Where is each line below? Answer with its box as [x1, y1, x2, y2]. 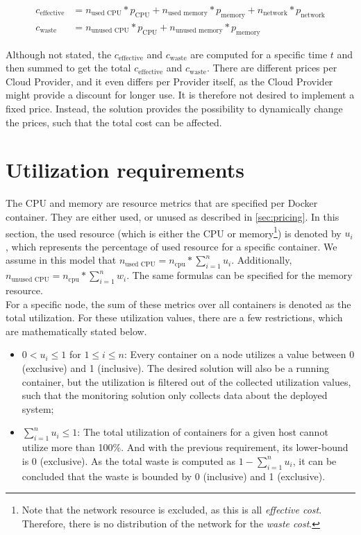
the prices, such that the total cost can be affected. [6, 114, 222, 129]
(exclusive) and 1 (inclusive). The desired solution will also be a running [22, 360, 330, 375]
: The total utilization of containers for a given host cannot [77, 425, 328, 439]
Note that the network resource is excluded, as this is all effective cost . [22, 502, 322, 517]
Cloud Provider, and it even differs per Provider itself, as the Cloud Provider [6, 74, 333, 88]
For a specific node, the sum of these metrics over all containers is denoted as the [6, 296, 351, 311]
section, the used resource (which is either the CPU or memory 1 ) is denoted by [6, 223, 342, 240]
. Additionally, [231, 253, 292, 267]
